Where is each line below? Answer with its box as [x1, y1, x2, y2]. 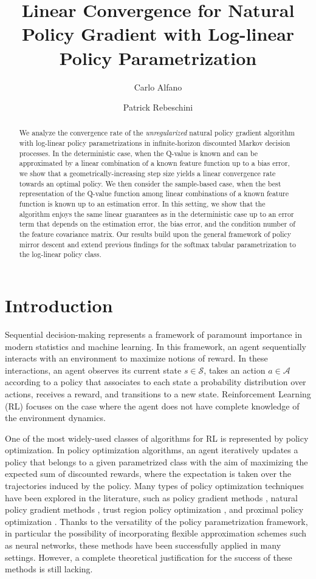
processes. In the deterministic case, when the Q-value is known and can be [19, 148, 258, 158]
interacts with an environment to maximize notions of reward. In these [5, 352, 268, 365]
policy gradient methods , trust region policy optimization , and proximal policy [5, 503, 304, 516]
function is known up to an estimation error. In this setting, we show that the [19, 199, 266, 209]
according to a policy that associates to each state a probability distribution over [5, 375, 306, 388]
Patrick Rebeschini [123, 101, 193, 114]
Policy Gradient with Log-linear [21, 21, 295, 46]
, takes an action [204, 363, 266, 376]
